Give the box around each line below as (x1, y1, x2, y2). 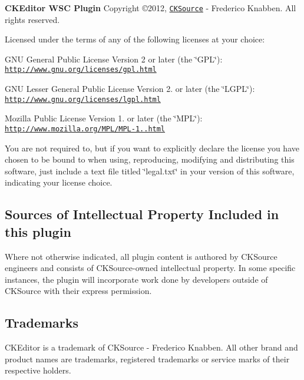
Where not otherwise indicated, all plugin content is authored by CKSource (5, 250, 277, 262)
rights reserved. (5, 13, 60, 25)
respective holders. (5, 364, 71, 376)
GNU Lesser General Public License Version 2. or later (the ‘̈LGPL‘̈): (5, 82, 255, 95)
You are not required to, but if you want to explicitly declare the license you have (5, 141, 299, 154)
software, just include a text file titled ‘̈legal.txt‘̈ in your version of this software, (5, 164, 295, 177)
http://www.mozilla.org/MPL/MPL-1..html (5, 124, 166, 133)
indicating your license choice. (5, 176, 113, 189)
